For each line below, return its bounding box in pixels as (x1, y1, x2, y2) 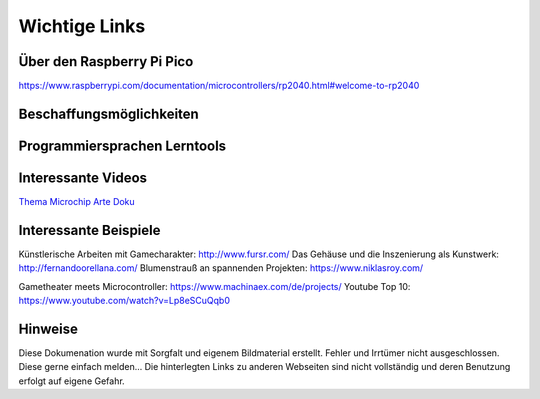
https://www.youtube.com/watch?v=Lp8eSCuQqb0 (18, 295, 230, 307)
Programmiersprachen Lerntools (18, 137, 227, 154)
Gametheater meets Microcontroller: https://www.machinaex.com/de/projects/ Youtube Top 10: (18, 280, 411, 292)
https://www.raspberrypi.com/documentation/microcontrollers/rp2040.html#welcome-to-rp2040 (18, 80, 420, 92)
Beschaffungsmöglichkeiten (18, 105, 199, 122)
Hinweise (18, 320, 79, 337)
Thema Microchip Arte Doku (18, 196, 135, 207)
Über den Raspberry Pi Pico (18, 53, 194, 70)
